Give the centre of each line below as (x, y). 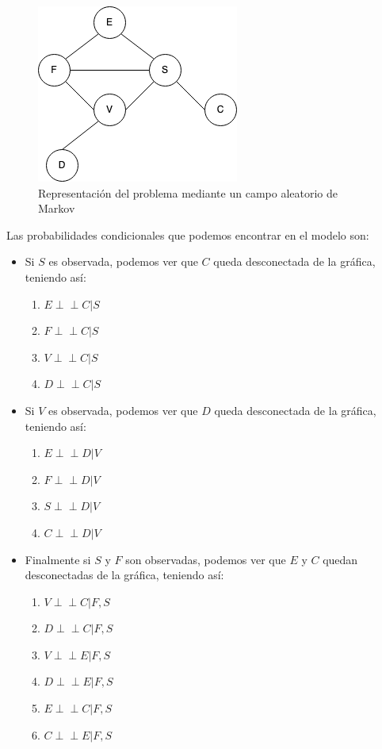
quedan (340, 559)
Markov (57, 208)
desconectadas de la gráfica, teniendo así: (124, 575)
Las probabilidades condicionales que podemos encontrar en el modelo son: (188, 234)
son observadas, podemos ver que (206, 559)
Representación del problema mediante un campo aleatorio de (188, 192)
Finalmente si (58, 559)
